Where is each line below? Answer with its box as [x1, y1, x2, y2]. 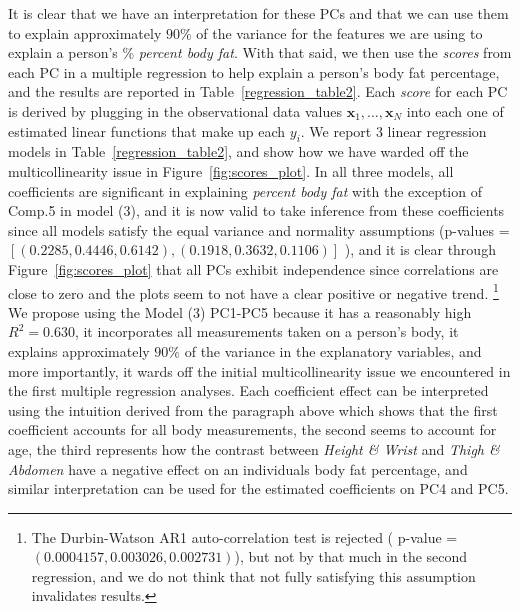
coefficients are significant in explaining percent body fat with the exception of [8, 180, 482, 201]
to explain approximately [8, 22, 162, 43]
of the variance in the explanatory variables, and [184, 340, 482, 361]
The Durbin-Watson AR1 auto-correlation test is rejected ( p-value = [31, 526, 458, 547]
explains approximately [8, 340, 150, 361]
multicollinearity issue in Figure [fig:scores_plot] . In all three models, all [8, 160, 454, 181]
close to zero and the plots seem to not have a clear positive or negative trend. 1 [8, 279, 499, 303]
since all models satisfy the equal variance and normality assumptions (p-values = [8, 219, 510, 240]
